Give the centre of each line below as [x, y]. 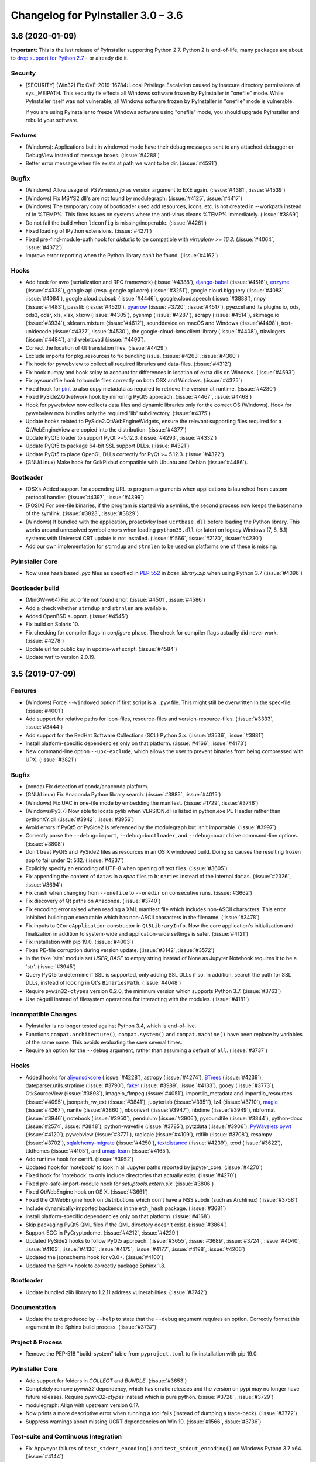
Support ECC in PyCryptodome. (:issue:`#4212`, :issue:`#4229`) [102, 1233]
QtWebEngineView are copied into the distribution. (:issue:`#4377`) [106, 429]
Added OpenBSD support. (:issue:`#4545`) [77, 616]
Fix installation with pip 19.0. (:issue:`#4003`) [80, 942]
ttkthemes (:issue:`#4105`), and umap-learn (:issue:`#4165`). [98, 1151]
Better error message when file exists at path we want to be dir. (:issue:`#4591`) [121, 163]
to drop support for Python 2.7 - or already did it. [70, 58]
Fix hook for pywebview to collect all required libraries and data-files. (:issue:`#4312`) [128, 364]
